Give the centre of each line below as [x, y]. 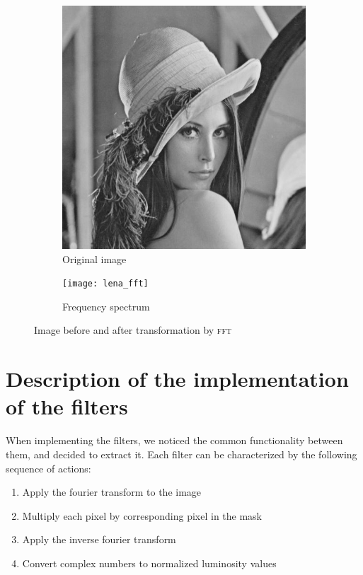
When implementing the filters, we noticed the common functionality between [174, 440]
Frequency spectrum [106, 306]
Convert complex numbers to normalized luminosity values [149, 563]
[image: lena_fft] [105, 284]
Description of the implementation [177, 379]
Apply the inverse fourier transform [99, 539]
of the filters [67, 406]
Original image [94, 259]
